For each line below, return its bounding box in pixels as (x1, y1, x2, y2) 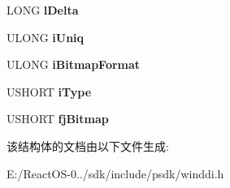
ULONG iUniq (7, 28, 85, 45)
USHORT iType (7, 83, 92, 100)
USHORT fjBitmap (7, 110, 109, 127)
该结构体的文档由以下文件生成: (7, 137, 169, 154)
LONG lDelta (7, 2, 79, 18)
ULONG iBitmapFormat (7, 56, 141, 73)
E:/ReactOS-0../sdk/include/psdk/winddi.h (7, 164, 224, 182)
